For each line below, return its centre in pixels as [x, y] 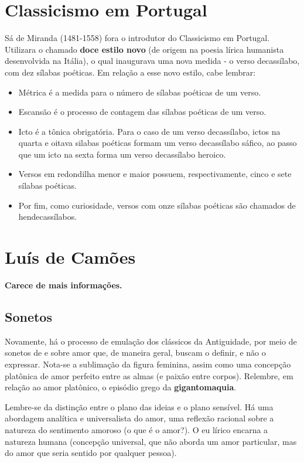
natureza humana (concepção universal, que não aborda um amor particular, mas [151, 441]
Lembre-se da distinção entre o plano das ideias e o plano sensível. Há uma [139, 406]
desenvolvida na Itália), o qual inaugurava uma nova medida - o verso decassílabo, [152, 61]
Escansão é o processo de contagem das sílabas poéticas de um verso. [142, 112]
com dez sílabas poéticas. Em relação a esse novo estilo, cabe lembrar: [130, 72]
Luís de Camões [70, 257]
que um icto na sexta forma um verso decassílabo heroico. [122, 154]
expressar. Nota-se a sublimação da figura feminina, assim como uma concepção [148, 364]
